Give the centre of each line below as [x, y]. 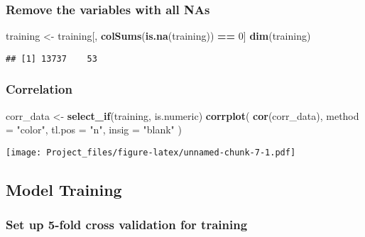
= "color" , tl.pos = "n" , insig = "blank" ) [94, 129]
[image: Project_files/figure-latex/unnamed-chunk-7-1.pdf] [151, 152]
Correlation [39, 89]
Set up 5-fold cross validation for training [127, 225]
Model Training [64, 189]
